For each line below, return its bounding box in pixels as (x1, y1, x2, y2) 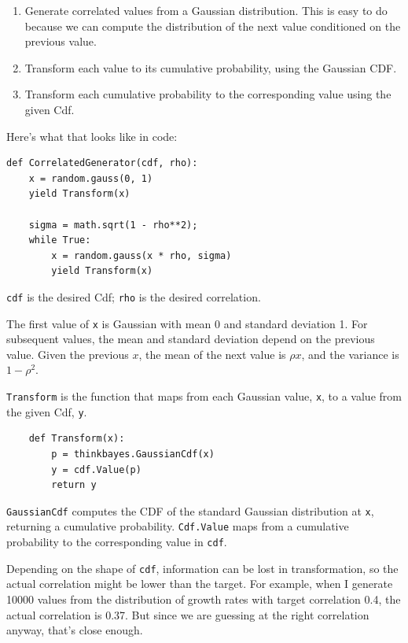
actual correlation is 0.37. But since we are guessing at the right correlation (6, 606, 369, 623)
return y (51, 479, 97, 491)
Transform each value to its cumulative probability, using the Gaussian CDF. (24, 59, 397, 76)
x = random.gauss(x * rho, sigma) (51, 249, 232, 261)
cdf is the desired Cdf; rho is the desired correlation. (6, 288, 261, 305)
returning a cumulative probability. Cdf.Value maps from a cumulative (6, 518, 349, 534)
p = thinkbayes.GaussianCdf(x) (51, 448, 215, 460)
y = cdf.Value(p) (51, 464, 142, 475)
